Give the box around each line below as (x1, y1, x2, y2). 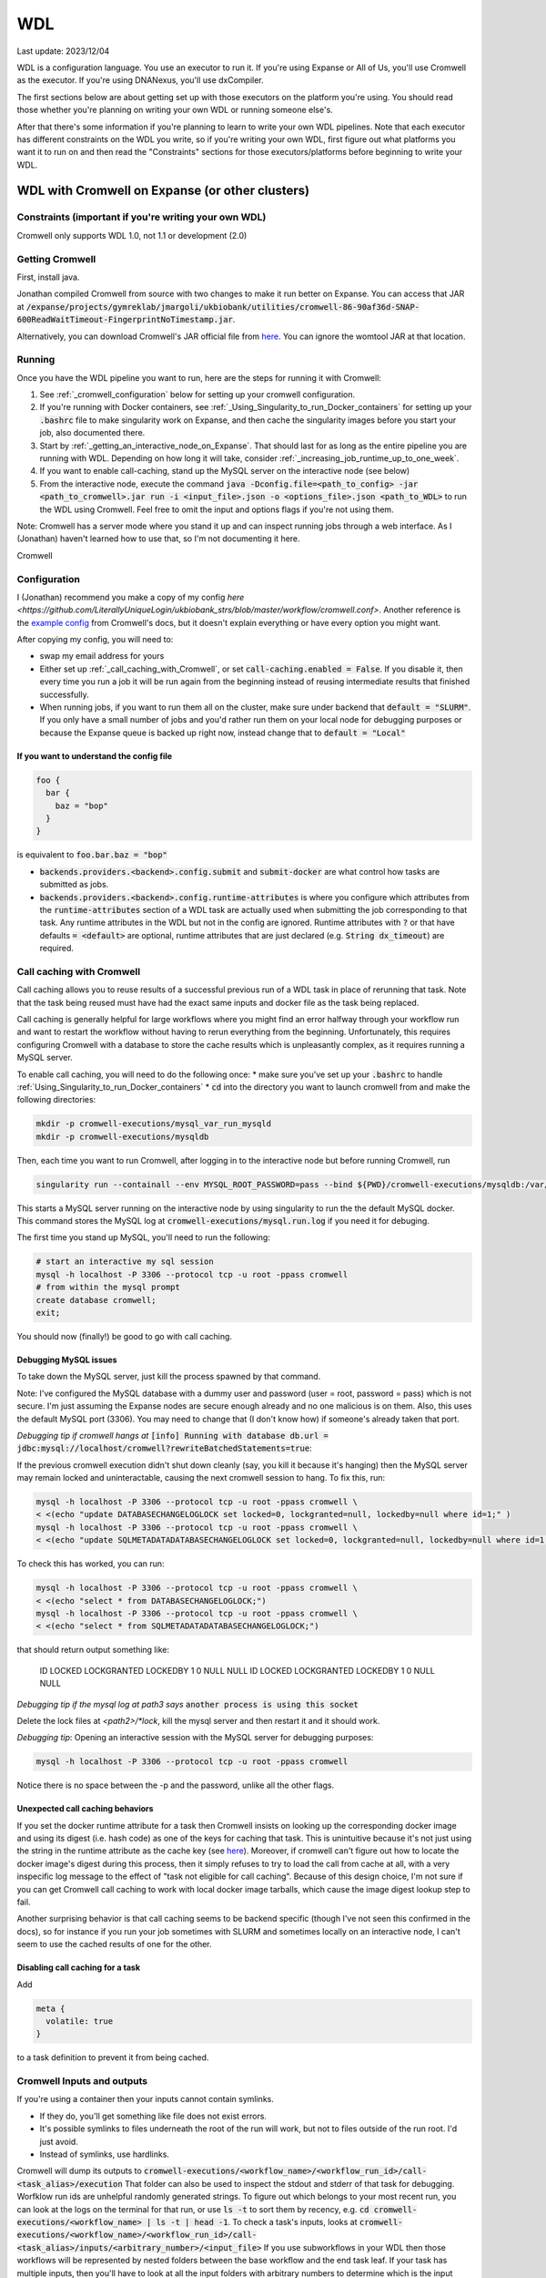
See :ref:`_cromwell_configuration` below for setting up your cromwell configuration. (39, 389, 356, 400)
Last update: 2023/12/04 (16, 46, 110, 56)
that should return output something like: (16, 1645, 170, 1656)
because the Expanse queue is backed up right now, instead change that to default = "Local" (39, 727, 406, 738)
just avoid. (39, 2136, 79, 2147)
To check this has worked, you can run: (16, 1558, 165, 1569)
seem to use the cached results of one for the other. (16, 1939, 213, 1950)
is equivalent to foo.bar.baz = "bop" (16, 849, 168, 860)
